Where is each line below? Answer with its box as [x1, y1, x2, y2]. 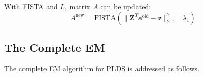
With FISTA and [4, 1, 58, 11]
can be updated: [100, 1, 151, 11]
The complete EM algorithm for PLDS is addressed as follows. [4, 63, 199, 73]
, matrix [65, 1, 91, 11]
